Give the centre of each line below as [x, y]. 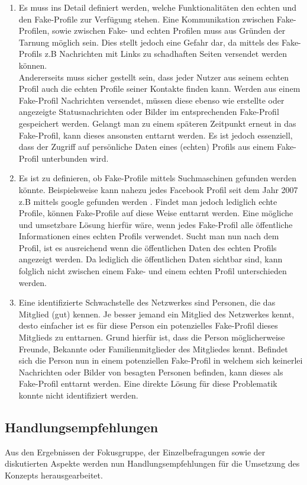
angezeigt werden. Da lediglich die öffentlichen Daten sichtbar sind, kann [151, 259]
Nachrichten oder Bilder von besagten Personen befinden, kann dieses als [151, 372]
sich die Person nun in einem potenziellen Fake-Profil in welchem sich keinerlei [161, 360]
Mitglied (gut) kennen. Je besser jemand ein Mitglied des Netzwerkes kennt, [156, 314]
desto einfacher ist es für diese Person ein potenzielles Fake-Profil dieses [148, 325]
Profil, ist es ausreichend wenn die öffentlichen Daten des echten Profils [148, 247]
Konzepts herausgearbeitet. [54, 475]
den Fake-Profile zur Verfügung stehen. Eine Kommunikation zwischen [146, 19]
